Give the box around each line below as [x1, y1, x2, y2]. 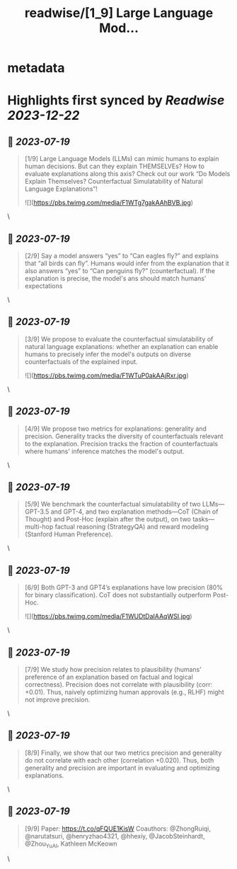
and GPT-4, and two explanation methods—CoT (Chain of [50, 507, 219, 516]
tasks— [192, 515, 214, 524]
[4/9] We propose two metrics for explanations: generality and [24, 424, 207, 433]
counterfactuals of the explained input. [24, 357, 138, 366]
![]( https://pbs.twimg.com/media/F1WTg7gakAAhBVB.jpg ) [24, 199, 193, 207]
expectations [24, 282, 63, 290]
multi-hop [24, 523, 54, 531]
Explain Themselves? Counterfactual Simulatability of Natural [24, 177, 203, 186]
